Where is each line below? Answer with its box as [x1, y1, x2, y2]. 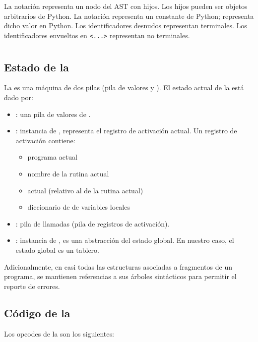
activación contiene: [15, 135, 75, 145]
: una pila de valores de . [15, 109, 91, 119]
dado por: [4, 92, 33, 103]
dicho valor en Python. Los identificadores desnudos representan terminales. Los [4, 20, 247, 31]
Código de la [4, 305, 70, 320]
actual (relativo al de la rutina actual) [27, 185, 143, 195]
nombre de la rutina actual [27, 169, 109, 178]
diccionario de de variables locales [27, 202, 130, 212]
